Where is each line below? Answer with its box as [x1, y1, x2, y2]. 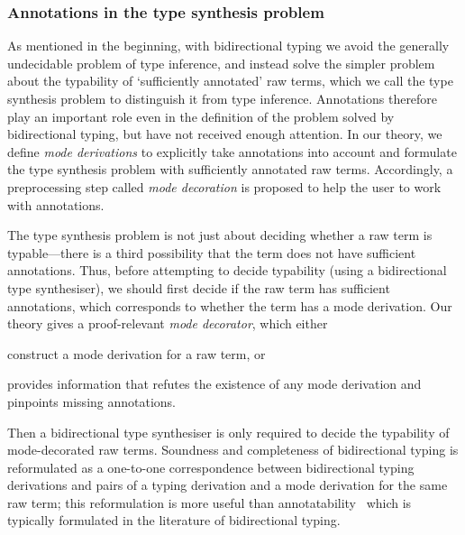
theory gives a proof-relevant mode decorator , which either [7, 314, 328, 333]
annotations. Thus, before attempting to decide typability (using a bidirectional [7, 261, 447, 280]
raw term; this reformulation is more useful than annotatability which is [7, 493, 412, 512]
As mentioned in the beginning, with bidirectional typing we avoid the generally [7, 36, 450, 55]
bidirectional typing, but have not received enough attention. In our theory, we [7, 125, 442, 143]
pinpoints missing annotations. [7, 392, 177, 410]
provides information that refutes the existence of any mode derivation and [7, 374, 422, 393]
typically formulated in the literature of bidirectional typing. [7, 511, 341, 530]
